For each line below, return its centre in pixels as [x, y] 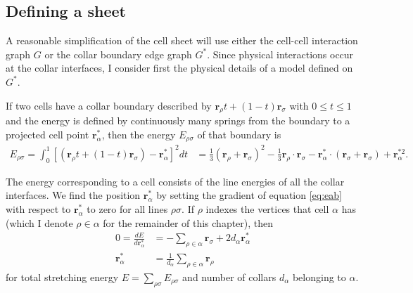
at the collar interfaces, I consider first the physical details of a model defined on [179, 68]
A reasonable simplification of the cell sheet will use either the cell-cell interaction [182, 40]
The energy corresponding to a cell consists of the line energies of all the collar [175, 181]
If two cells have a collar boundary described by [109, 105]
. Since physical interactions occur [280, 54]
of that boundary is [239, 134]
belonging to [319, 276]
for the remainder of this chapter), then [188, 222]
